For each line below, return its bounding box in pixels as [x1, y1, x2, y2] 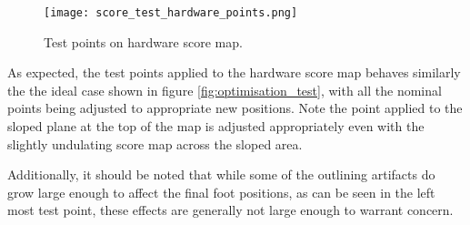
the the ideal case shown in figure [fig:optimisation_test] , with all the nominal [7, 80, 442, 99]
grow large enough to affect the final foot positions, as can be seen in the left [7, 182, 435, 201]
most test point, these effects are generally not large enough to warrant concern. [7, 200, 454, 220]
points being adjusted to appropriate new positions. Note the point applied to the [7, 98, 463, 118]
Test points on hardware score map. [44, 32, 243, 51]
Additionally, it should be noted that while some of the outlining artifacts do [7, 165, 435, 184]
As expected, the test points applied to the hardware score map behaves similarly [7, 63, 461, 82]
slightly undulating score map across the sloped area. [7, 134, 303, 153]
